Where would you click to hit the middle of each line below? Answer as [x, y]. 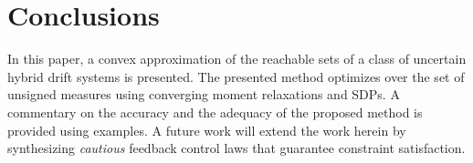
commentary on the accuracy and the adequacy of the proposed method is [215, 112]
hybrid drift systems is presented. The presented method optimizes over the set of [236, 76]
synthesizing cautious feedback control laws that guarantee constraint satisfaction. [236, 148]
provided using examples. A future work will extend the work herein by [207, 130]
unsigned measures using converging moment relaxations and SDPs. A [204, 94]
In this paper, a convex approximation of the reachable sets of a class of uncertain [237, 59]
